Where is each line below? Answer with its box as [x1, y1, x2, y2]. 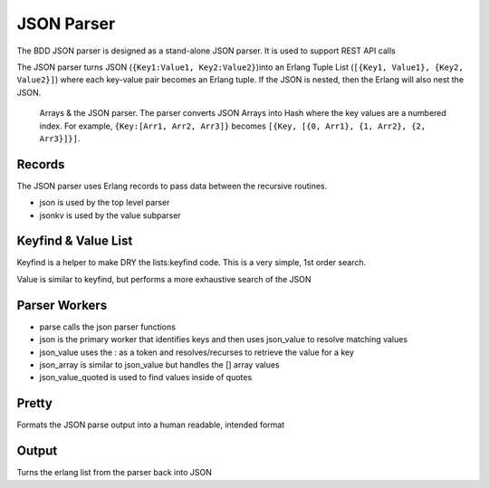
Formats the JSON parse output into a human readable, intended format [16, 419, 285, 430]
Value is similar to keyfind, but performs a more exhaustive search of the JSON [16, 273, 312, 284]
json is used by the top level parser [39, 197, 170, 208]
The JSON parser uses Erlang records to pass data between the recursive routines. [16, 180, 328, 191]
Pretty [16, 396, 53, 411]
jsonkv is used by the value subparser [39, 209, 181, 221]
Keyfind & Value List [16, 234, 133, 249]
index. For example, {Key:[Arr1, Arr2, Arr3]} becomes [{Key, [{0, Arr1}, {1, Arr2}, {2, [39, 120, 427, 131]
